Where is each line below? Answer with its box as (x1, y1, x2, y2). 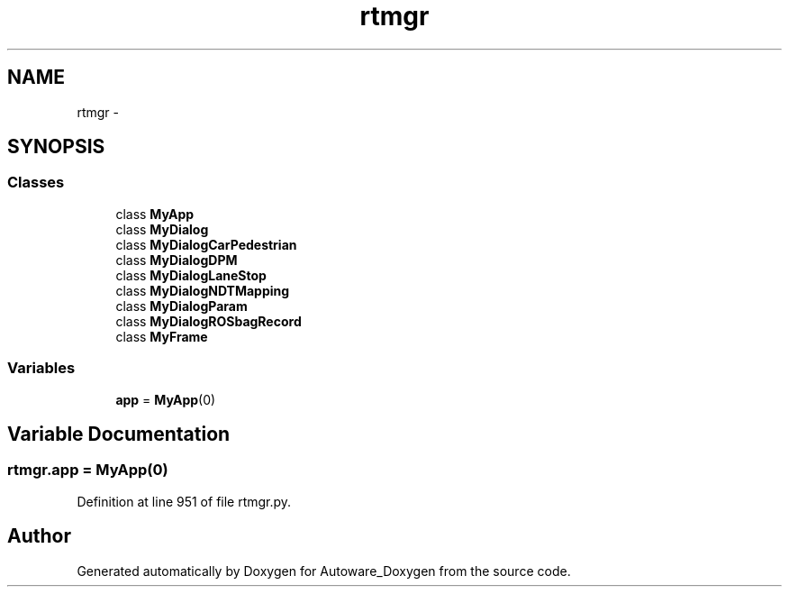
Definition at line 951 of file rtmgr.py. (77, 493, 292, 509)
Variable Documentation (7, 422, 231, 445)
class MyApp (115, 206, 195, 222)
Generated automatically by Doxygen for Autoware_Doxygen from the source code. (77, 562, 571, 579)
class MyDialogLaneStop (115, 267, 267, 283)
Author (7, 525, 71, 548)
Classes (7, 173, 65, 192)
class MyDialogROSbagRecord (115, 313, 302, 329)
